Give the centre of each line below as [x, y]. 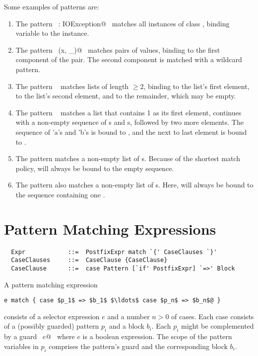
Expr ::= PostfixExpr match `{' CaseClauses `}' [114, 252]
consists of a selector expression [52, 316]
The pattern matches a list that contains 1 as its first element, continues [129, 112]
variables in [21, 346]
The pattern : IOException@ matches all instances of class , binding [123, 23]
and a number [129, 316]
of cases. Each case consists [213, 316]
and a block [127, 326]
